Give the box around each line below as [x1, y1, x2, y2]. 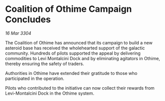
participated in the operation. [5, 75, 64, 81]
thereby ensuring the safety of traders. [5, 61, 84, 67]
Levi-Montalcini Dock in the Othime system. [5, 90, 95, 96]
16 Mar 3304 [5, 30, 31, 36]
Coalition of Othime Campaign [5, 3, 132, 15]
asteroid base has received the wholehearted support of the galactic [5, 45, 145, 51]
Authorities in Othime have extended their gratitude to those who [5, 70, 138, 76]
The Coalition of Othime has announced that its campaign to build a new [5, 39, 153, 45]
